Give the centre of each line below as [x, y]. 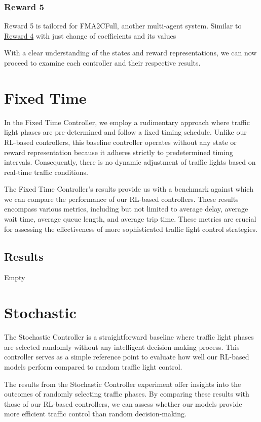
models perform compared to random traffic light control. [93, 366]
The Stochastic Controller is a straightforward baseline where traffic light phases [129, 337]
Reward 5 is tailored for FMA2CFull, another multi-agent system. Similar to [123, 26]
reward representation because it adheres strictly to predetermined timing [119, 152]
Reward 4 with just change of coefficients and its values [90, 35]
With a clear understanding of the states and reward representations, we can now [130, 53]
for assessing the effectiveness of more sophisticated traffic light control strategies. [131, 229]
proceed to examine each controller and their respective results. [102, 63]
